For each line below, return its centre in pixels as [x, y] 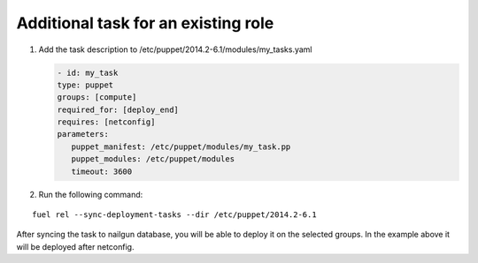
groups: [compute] [97, 98]
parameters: [83, 134]
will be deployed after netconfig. [75, 246]
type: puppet [85, 85]
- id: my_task [88, 72]
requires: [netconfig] [106, 122]
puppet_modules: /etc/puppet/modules [153, 159]
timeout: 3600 [102, 171]
